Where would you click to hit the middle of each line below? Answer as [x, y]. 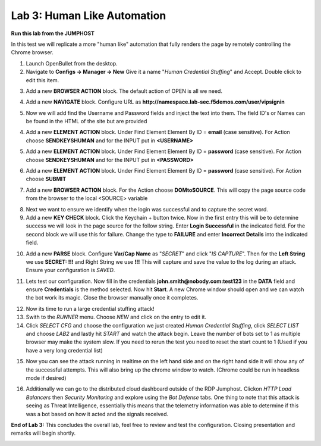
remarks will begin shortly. [43, 433]
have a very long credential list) [64, 350]
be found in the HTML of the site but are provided [86, 121]
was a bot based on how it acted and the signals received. [97, 414]
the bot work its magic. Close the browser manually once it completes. [112, 298]
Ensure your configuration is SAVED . [70, 270]
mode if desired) [46, 378]
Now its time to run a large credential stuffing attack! [90, 308]
